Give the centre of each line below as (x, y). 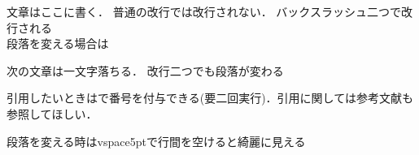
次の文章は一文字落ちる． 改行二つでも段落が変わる (145, 70)
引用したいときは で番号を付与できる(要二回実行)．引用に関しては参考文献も (210, 98)
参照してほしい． (52, 113)
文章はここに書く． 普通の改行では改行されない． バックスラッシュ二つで (204, 11)
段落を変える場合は (58, 43)
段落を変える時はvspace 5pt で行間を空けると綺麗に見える (156, 141)
